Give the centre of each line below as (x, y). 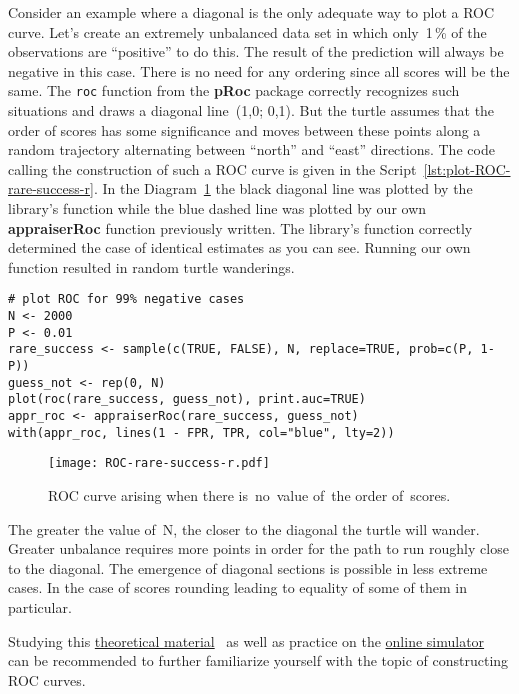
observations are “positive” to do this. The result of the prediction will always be (256, 51)
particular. (40, 606)
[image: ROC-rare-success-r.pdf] (159, 463)
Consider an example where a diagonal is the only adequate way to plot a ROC (251, 12)
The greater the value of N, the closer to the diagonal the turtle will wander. (244, 528)
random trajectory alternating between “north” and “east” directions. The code (251, 149)
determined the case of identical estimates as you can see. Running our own (239, 247)
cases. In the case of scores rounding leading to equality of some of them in (237, 587)
